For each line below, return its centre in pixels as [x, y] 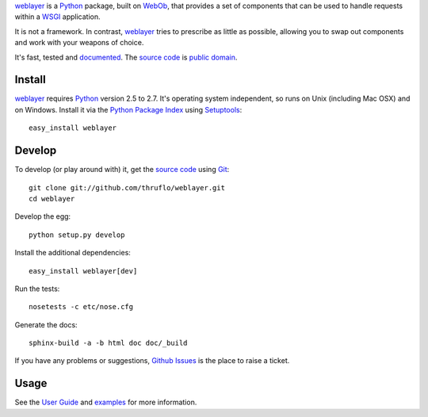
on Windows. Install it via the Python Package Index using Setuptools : [128, 109]
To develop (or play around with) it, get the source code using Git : [122, 170]
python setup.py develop [77, 235]
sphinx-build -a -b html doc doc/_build [108, 343]
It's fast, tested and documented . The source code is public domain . [126, 57]
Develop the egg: [43, 216]
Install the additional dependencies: [73, 253]
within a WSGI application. [57, 17]
